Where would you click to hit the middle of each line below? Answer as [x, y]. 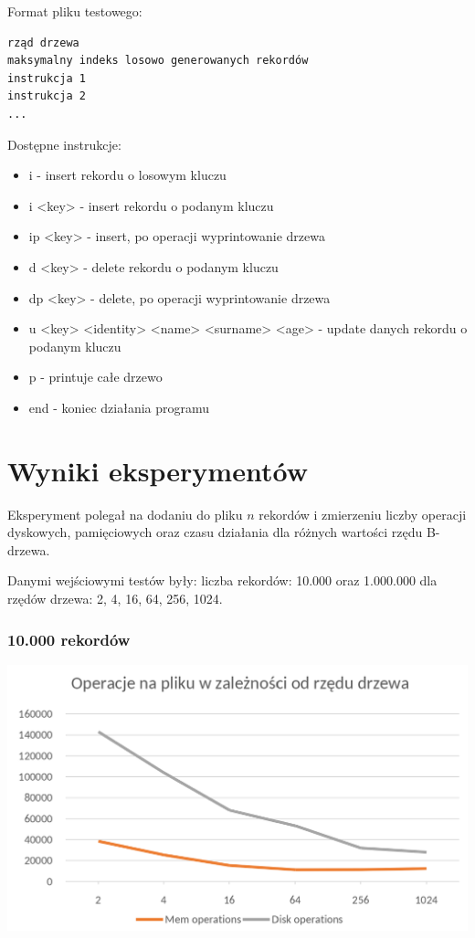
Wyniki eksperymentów [158, 470]
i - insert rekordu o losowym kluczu [127, 175]
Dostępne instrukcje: [64, 144]
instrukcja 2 [47, 96]
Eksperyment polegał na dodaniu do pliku [125, 514]
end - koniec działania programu [119, 407]
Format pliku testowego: [75, 11]
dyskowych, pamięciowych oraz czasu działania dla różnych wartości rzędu [215, 532]
